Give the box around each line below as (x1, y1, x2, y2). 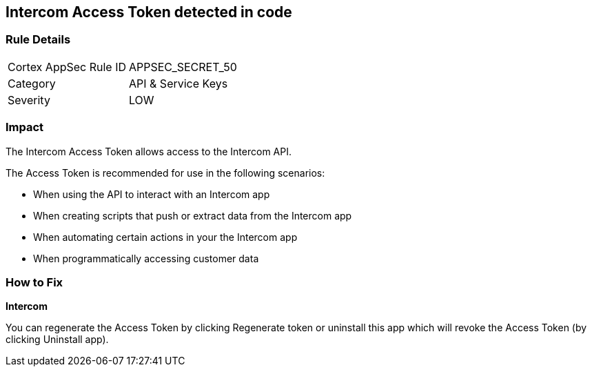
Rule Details (6, 32, 71, 47)
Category (8, 76, 56, 90)
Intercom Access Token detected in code (6, 3, 292, 21)
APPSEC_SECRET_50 (129, 59, 237, 74)
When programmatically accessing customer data (33, 252, 259, 264)
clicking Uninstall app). (6, 333, 109, 346)
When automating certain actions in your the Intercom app (33, 231, 298, 243)
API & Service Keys (129, 76, 228, 90)
